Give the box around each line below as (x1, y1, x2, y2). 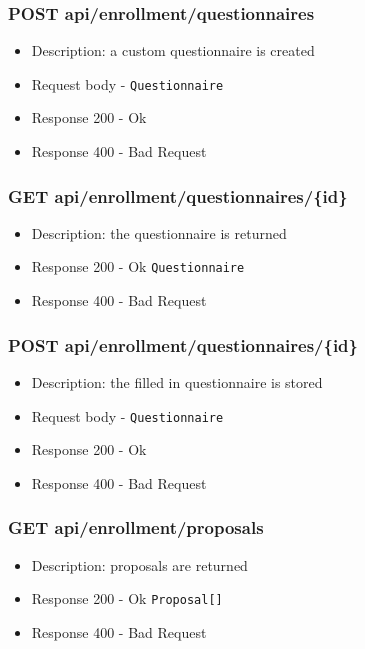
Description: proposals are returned (31, 554, 248, 575)
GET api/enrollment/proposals (8, 515, 264, 540)
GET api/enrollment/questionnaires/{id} (8, 183, 348, 208)
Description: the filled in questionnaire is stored (31, 371, 323, 392)
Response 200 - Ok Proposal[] (31, 588, 223, 609)
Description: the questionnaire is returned (31, 222, 287, 243)
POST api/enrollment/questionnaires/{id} (8, 332, 358, 357)
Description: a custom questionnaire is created (31, 40, 315, 61)
